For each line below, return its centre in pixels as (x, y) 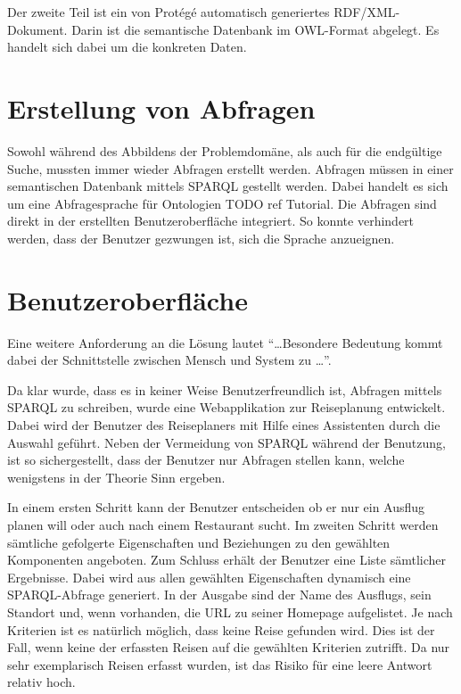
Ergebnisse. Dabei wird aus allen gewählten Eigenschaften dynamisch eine (209, 577)
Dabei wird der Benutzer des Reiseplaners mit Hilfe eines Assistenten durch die (224, 424)
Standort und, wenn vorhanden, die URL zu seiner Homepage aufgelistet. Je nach (230, 611)
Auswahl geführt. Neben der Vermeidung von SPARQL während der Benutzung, (226, 442)
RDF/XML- (367, 12)
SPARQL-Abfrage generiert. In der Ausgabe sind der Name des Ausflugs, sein (219, 595)
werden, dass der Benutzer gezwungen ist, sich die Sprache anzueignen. (201, 238)
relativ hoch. (41, 682)
